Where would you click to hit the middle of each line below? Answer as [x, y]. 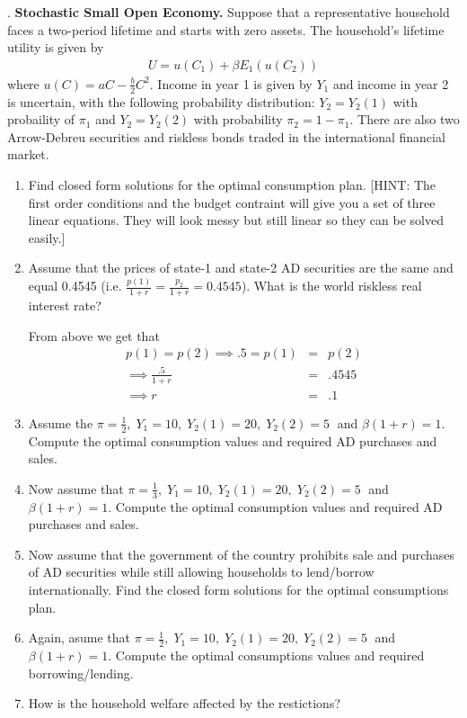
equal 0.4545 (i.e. [75, 286]
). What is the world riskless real [331, 286]
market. [28, 154]
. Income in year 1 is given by [231, 83]
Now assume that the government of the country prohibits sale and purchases [242, 554]
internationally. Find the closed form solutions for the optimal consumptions [238, 589]
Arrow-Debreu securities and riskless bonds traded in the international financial [226, 136]
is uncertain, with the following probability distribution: [161, 101]
